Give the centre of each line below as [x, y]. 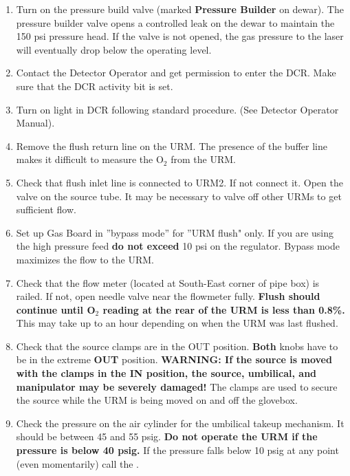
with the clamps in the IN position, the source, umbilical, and [166, 373]
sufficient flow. [46, 209]
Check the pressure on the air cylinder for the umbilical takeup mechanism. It [180, 423]
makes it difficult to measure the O [90, 159]
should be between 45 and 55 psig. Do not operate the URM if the [167, 436]
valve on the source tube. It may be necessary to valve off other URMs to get [179, 196]
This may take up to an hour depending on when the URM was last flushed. [177, 323]
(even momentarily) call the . [77, 463]
